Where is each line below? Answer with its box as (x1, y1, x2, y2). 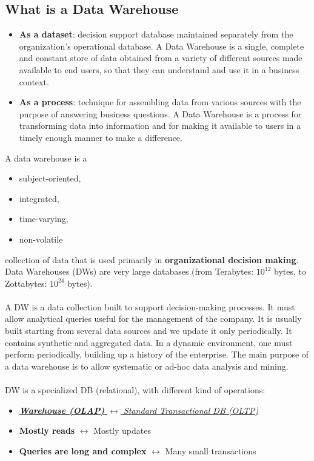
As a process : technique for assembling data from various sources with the (19, 96, 301, 108)
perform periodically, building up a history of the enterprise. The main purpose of (5, 348, 309, 361)
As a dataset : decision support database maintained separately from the (19, 28, 293, 41)
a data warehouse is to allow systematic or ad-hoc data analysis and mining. (5, 359, 289, 372)
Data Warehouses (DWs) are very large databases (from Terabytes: (5, 265, 254, 278)
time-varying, (19, 212, 68, 225)
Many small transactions (165, 444, 256, 457)
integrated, (19, 192, 59, 204)
